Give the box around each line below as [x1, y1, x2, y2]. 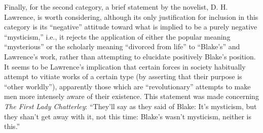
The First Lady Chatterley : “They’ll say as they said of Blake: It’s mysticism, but [4, 101, 257, 111]
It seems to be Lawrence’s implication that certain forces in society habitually [4, 61, 246, 72]
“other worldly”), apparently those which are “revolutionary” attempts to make [4, 81, 251, 91]
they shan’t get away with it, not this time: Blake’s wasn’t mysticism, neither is [4, 111, 251, 121]
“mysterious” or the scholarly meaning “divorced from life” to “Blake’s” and [4, 41, 240, 52]
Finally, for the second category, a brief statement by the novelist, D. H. [4, 2, 228, 12]
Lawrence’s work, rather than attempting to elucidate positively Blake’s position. [4, 51, 256, 61]
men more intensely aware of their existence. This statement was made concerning [4, 91, 259, 102]
